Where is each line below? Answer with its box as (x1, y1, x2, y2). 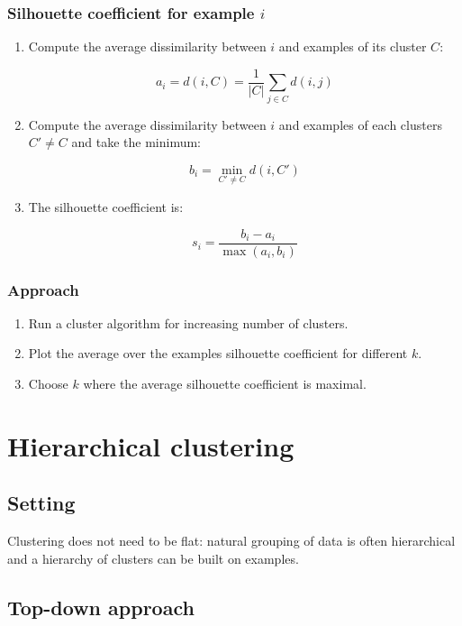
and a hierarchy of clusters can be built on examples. (7, 548, 299, 567)
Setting (7, 489, 76, 517)
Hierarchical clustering (7, 427, 294, 464)
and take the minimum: (71, 133, 202, 152)
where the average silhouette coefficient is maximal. (83, 374, 367, 393)
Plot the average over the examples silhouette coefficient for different (28, 344, 408, 363)
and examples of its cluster (278, 37, 427, 56)
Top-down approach (7, 593, 195, 621)
